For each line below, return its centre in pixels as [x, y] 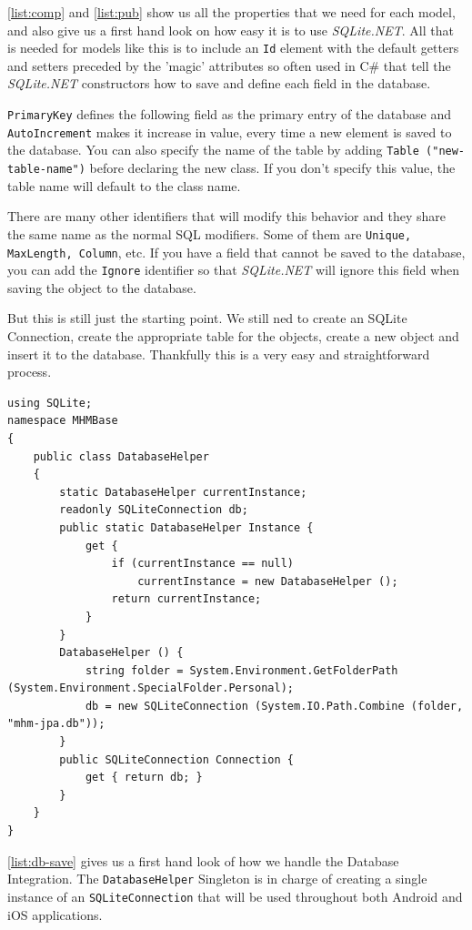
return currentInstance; [186, 599]
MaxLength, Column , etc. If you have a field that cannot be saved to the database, [236, 252]
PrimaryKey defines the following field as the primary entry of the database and [230, 114]
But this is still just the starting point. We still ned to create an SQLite [207, 318]
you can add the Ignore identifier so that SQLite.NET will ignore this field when [234, 270]
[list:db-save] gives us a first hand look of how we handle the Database [203, 860]
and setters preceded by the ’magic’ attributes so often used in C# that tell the [229, 65]
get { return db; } [144, 778]
